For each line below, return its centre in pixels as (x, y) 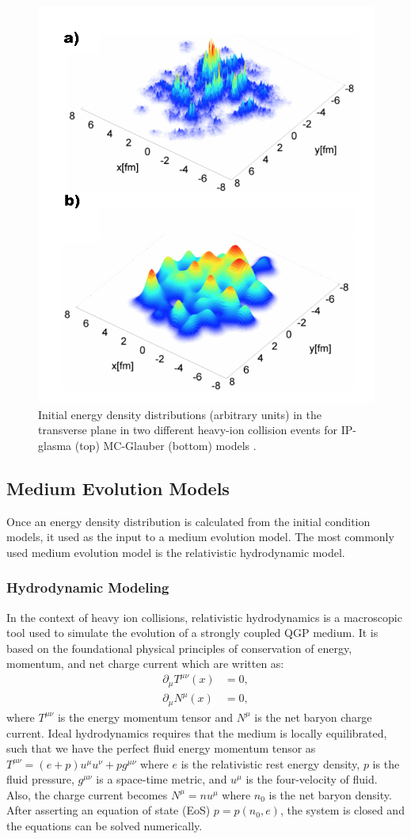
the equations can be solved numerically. (105, 826)
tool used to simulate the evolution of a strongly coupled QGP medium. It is (192, 633)
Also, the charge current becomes (87, 794)
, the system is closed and (342, 810)
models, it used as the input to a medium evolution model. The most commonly (200, 537)
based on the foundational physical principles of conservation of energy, (179, 648)
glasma (55, 445)
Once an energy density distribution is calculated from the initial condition (188, 521)
